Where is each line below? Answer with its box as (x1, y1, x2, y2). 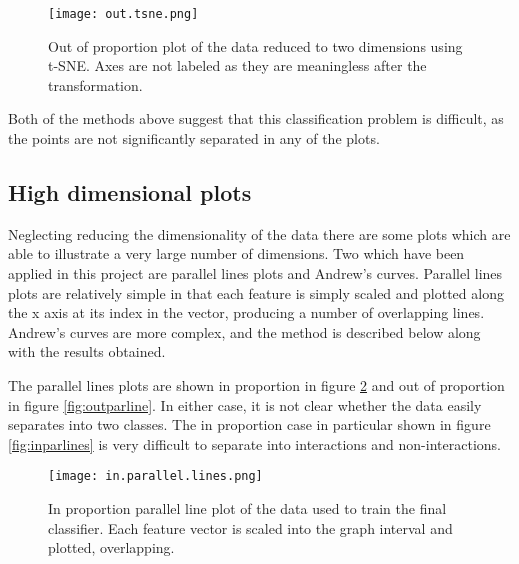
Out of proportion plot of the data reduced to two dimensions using (48, 35, 463, 56)
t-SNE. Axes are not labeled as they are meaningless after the (48, 55, 427, 76)
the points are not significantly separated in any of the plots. (8, 128, 380, 149)
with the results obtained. (8, 341, 166, 362)
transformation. (48, 74, 143, 95)
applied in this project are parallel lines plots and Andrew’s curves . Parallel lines (8, 263, 503, 284)
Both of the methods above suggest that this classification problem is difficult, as (8, 108, 504, 129)
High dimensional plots (8, 177, 252, 208)
